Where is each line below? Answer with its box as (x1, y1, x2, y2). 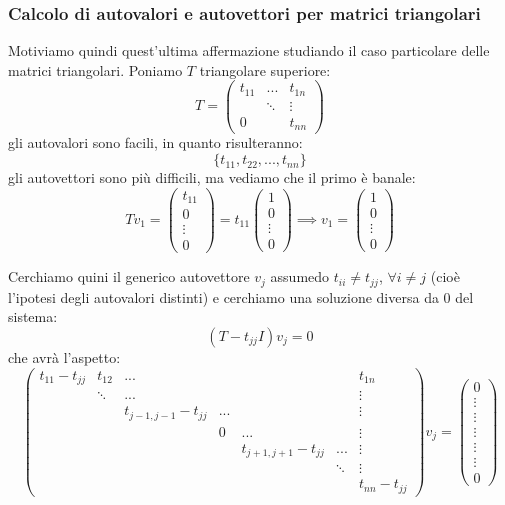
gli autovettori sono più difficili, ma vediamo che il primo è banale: (8, 167, 416, 188)
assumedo (270, 266, 330, 287)
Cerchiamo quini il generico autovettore (8, 266, 250, 287)
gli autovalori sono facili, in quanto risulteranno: (8, 132, 303, 153)
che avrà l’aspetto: (8, 346, 121, 367)
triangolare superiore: (199, 59, 331, 80)
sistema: (8, 306, 58, 327)
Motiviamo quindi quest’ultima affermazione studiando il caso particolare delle (8, 40, 490, 61)
